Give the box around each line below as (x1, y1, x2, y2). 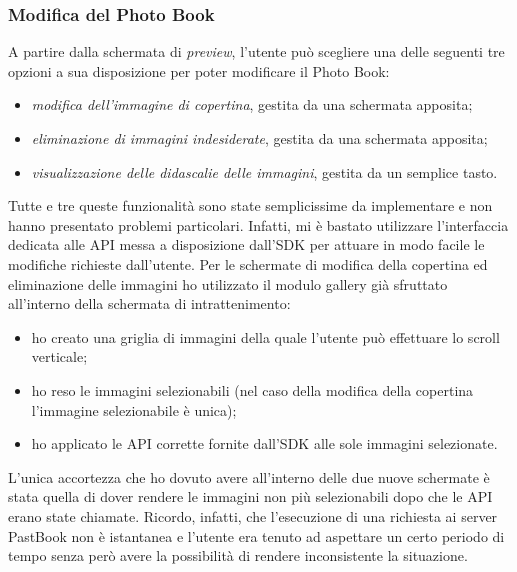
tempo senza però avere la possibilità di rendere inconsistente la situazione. (8, 545, 468, 566)
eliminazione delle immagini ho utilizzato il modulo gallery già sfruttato (8, 273, 448, 294)
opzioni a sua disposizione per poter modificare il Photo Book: (8, 60, 390, 81)
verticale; (31, 346, 88, 367)
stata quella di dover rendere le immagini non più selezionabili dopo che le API (8, 486, 493, 507)
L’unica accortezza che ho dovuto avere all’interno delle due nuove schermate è (8, 466, 490, 487)
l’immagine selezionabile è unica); (31, 399, 237, 420)
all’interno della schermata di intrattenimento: (8, 293, 291, 314)
